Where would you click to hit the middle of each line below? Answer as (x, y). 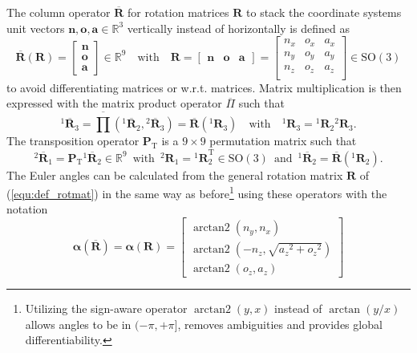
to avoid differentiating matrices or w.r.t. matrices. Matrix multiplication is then (204, 87)
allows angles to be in (78, 324)
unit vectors (36, 28)
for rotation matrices (178, 12)
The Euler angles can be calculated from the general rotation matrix (175, 174)
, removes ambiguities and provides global (280, 324)
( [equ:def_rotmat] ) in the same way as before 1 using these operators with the (197, 192)
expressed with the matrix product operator (114, 103)
